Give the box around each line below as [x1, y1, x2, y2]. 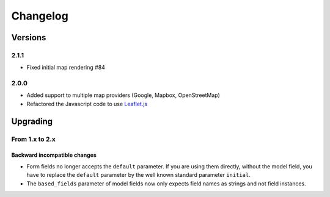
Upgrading [11, 116, 53, 126]
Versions [11, 32, 46, 43]
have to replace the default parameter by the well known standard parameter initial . [26, 171, 251, 179]
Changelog [11, 9, 68, 23]
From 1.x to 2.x [11, 135, 56, 143]
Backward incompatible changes [11, 151, 97, 159]
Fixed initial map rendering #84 [26, 64, 105, 71]
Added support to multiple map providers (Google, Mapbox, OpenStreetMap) [26, 91, 220, 99]
